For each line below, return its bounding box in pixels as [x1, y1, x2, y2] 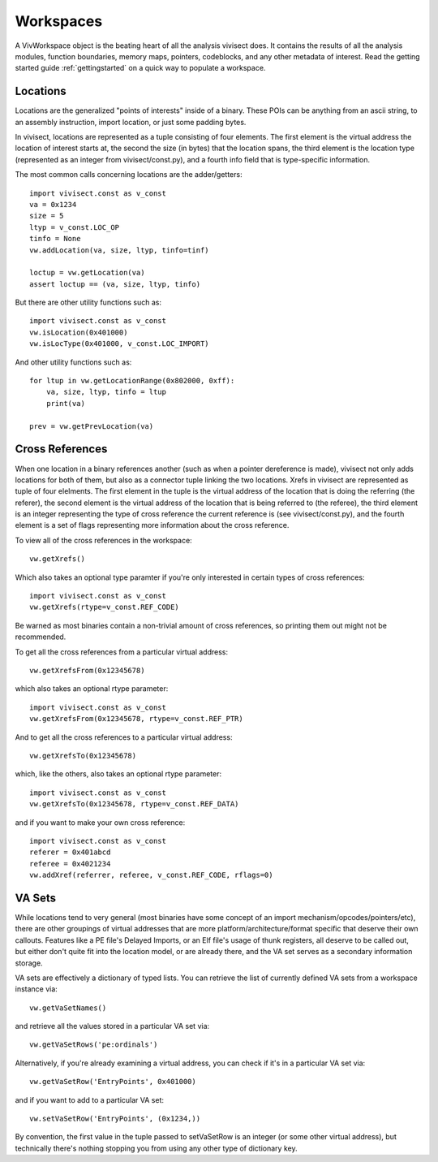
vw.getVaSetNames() [29, 1003, 107, 1013]
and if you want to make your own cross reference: [15, 817, 186, 827]
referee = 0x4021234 [29, 859, 111, 868]
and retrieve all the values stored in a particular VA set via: [15, 1022, 210, 1031]
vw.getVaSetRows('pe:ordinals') [29, 1040, 158, 1049]
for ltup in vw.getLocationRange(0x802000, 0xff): [29, 376, 235, 386]
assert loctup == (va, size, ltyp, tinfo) [29, 279, 201, 288]
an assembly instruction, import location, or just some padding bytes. [15, 117, 247, 127]
